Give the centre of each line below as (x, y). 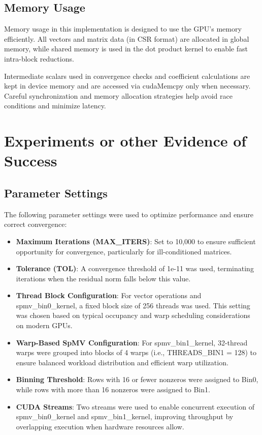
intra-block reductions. (39, 58)
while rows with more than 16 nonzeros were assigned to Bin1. (113, 389)
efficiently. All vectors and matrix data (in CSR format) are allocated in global (127, 38)
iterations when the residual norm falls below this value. (103, 278)
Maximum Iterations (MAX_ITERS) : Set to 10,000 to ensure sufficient (136, 241)
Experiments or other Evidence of (125, 141)
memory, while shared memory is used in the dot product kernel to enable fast (126, 49)
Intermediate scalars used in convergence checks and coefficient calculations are (127, 76)
